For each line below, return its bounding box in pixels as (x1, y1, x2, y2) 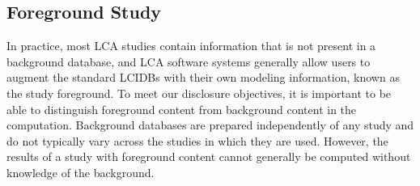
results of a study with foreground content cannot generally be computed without (6, 148, 411, 165)
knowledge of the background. (6, 163, 155, 180)
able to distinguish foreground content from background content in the (6, 100, 357, 117)
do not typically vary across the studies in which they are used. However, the (6, 132, 388, 149)
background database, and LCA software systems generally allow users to (6, 53, 371, 70)
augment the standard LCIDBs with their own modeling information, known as (6, 69, 400, 86)
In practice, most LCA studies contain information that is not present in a (6, 37, 376, 54)
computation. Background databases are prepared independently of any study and (6, 116, 414, 133)
